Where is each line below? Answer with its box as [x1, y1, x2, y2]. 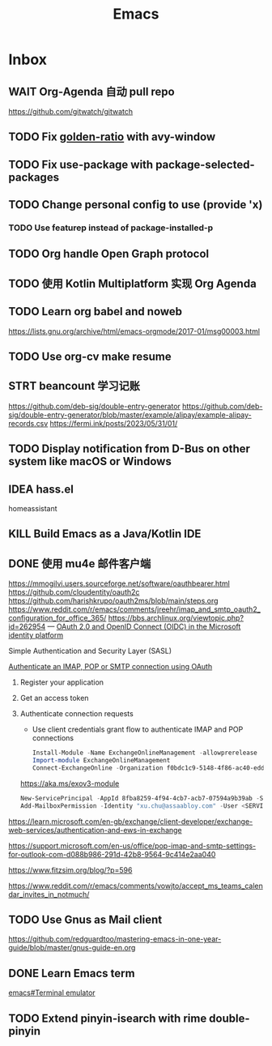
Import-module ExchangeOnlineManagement [32, 757, 171, 765]
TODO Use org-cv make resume [8, 350, 172, 364]
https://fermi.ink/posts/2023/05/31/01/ [49, 418, 178, 428]
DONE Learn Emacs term [8, 966, 135, 980]
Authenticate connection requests [19, 709, 134, 719]
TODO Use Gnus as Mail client [8, 913, 163, 927]
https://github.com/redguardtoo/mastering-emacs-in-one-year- [8, 934, 222, 944]
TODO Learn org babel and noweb [8, 305, 183, 318]
